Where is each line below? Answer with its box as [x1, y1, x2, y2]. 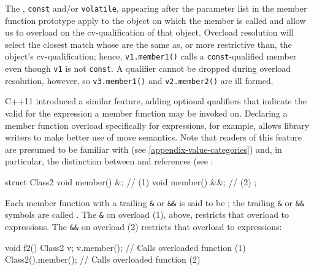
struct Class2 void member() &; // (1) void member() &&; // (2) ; [5, 175, 257, 188]
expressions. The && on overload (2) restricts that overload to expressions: [5, 220, 282, 233]
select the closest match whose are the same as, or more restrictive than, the [5, 37, 292, 50]
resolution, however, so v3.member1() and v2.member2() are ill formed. [5, 74, 274, 87]
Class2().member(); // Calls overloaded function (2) [5, 253, 201, 266]
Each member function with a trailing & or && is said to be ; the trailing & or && [5, 196, 305, 209]
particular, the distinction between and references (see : [5, 155, 213, 168]
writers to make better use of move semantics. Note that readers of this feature [5, 131, 302, 144]
